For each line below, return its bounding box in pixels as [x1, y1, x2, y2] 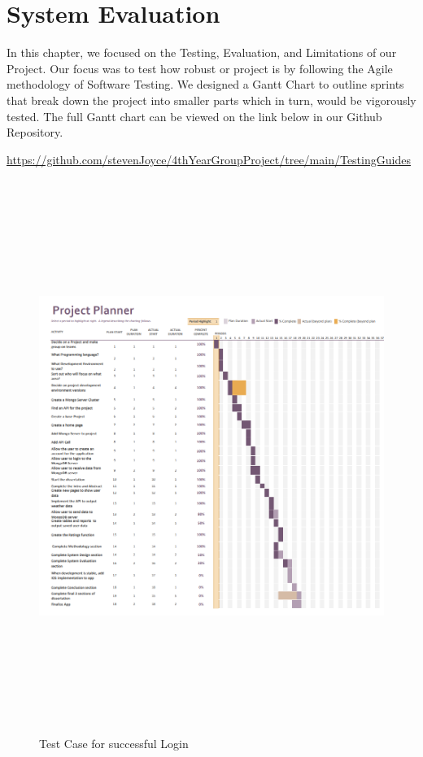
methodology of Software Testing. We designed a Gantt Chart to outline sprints [7, 76, 404, 93]
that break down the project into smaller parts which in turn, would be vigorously [7, 91, 416, 108]
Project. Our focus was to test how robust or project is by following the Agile [7, 59, 393, 76]
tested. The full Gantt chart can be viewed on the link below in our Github [7, 107, 382, 124]
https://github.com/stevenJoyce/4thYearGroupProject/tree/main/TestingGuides [7, 150, 411, 167]
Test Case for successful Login [39, 735, 189, 752]
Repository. [7, 124, 63, 141]
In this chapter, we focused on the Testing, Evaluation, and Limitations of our [7, 44, 397, 61]
